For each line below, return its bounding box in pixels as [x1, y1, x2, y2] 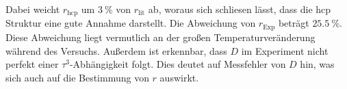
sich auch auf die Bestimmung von [5, 70, 149, 84]
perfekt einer [5, 57, 59, 71]
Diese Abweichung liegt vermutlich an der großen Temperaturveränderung [5, 29, 316, 44]
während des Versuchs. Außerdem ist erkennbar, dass [5, 43, 227, 58]
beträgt [278, 16, 309, 30]
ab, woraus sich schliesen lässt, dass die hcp [148, 2, 331, 16]
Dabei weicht [5, 2, 60, 16]
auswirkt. [159, 70, 199, 84]
